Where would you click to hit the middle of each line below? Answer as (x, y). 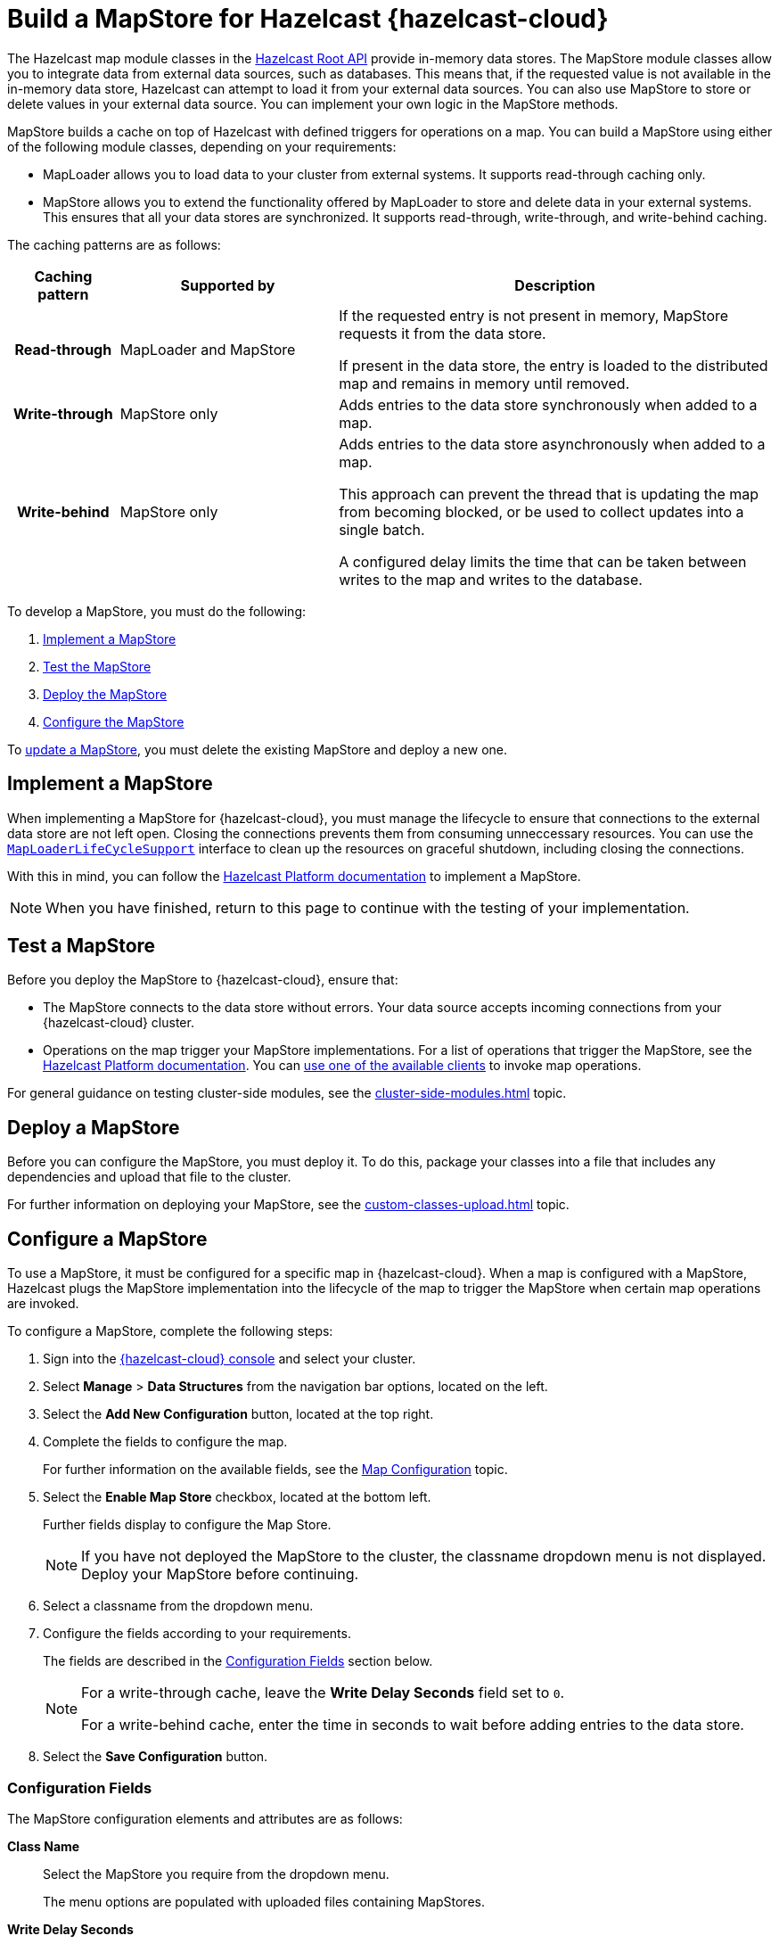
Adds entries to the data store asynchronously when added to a (552, 444)
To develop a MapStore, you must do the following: (157, 611)
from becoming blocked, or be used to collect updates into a (541, 511)
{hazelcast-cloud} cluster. (119, 1023)
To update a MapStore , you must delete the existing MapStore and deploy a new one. (258, 749)
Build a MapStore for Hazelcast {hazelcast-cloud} (308, 19)
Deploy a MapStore (94, 1127)
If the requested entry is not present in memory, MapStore (534, 315)
